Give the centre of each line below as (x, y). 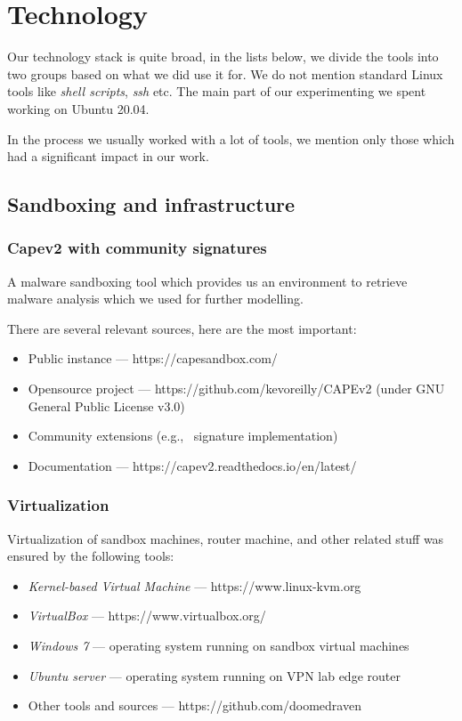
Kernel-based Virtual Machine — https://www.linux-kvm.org (195, 585)
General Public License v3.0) (106, 405)
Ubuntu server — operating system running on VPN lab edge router (214, 675)
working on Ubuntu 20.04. (78, 108)
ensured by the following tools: (91, 556)
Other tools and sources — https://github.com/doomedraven (195, 705)
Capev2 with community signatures (137, 248)
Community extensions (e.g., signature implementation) (183, 436)
